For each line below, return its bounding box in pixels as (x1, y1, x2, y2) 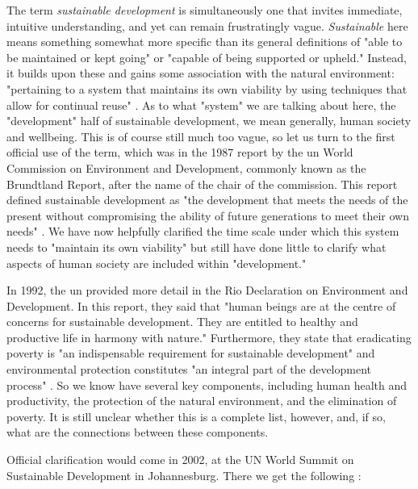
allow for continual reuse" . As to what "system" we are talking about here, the (6, 96, 396, 113)
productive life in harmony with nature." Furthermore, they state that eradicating (6, 328, 412, 345)
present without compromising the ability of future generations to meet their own (6, 207, 409, 224)
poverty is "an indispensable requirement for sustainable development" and (6, 345, 375, 362)
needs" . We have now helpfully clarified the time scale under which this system (6, 223, 399, 240)
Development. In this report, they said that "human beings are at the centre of (6, 297, 396, 314)
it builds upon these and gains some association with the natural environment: (6, 65, 395, 81)
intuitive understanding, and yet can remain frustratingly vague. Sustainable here (6, 17, 408, 34)
